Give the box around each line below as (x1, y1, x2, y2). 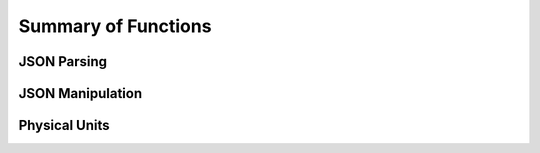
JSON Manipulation (18, 85, 143, 102)
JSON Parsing (18, 53, 108, 70)
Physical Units (18, 117, 110, 134)
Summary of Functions (18, 15, 212, 37)
